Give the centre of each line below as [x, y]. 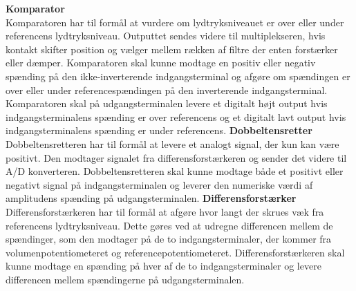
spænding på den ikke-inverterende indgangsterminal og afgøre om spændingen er [178, 76]
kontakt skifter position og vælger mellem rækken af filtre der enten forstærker [172, 49]
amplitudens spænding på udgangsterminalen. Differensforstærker [151, 198]
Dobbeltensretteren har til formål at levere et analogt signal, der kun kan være [172, 143]
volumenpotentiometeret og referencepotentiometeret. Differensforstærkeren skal [175, 252]
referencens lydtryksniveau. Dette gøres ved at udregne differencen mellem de [169, 225]
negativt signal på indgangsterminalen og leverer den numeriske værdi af [159, 184]
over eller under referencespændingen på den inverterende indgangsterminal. [167, 90]
